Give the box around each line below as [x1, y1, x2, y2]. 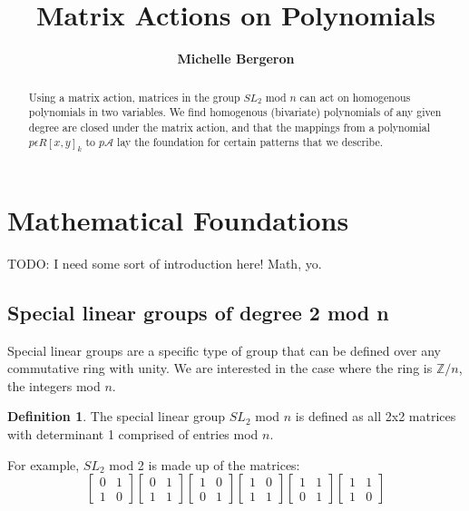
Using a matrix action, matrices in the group [28, 89, 240, 104]
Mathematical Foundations [7, 201, 349, 238]
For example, [7, 455, 80, 474]
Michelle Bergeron [177, 49, 295, 68]
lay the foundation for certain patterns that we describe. [117, 134, 384, 150]
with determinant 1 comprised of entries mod [7, 425, 259, 443]
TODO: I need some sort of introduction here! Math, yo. [7, 253, 322, 272]
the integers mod [7, 376, 101, 395]
